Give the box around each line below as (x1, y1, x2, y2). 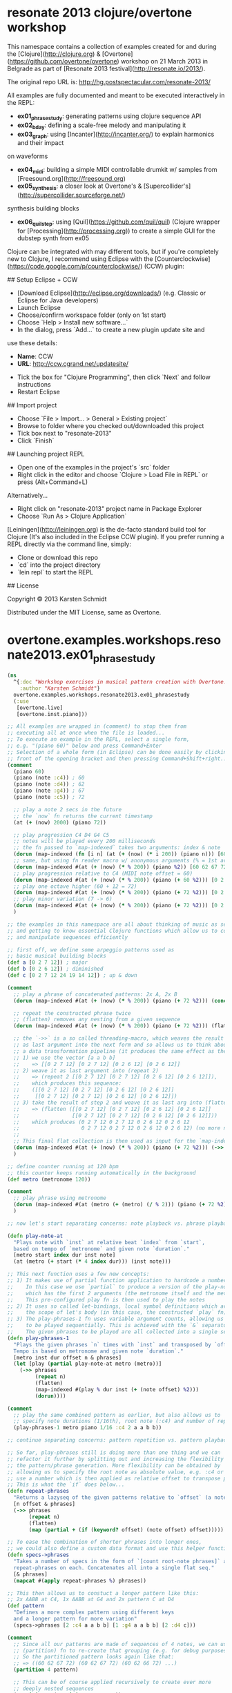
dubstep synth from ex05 (17, 233, 90, 242)
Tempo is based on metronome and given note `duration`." (13, 1348, 184, 1355)
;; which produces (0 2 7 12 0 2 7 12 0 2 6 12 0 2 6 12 (13, 1119, 190, 1125)
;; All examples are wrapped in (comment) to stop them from (7, 723, 187, 730)
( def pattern (7, 1603, 45, 1609)
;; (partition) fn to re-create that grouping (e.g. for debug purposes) (13, 1647, 230, 1654)
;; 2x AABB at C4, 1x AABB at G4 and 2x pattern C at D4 (7, 1596, 175, 1603)
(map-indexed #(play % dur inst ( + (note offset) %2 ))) (35, 1386, 199, 1393)
